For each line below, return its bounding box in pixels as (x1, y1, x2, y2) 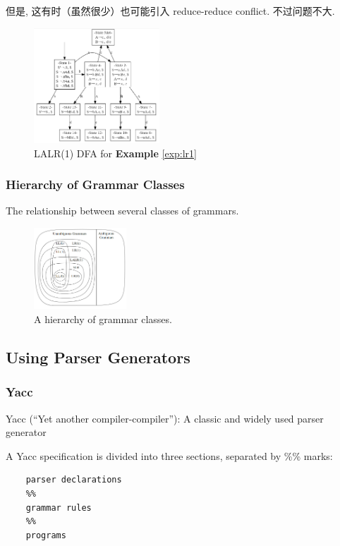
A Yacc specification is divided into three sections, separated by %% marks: (6, 448, 333, 463)
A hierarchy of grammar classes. (34, 311, 172, 326)
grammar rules (25, 502, 92, 513)
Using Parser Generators (6, 346, 190, 368)
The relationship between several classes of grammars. (6, 203, 239, 218)
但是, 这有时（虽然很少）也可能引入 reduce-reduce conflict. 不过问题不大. (6, 4, 335, 18)
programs (25, 530, 66, 540)
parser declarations (25, 475, 122, 485)
